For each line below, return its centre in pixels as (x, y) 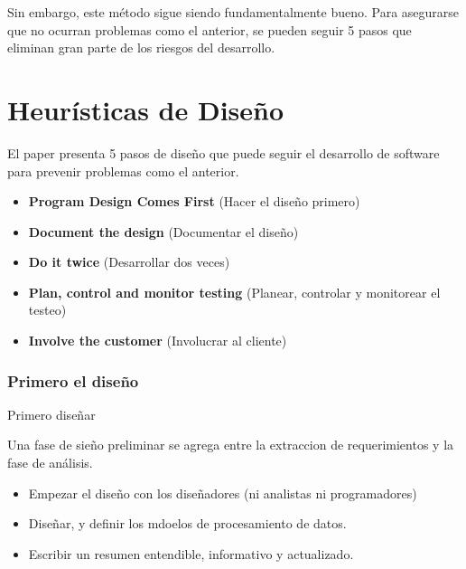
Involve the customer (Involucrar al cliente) (158, 341)
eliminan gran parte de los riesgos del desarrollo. (141, 47)
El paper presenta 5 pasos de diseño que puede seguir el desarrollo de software (224, 152)
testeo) (47, 310)
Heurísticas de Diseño (146, 109)
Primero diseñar (51, 414)
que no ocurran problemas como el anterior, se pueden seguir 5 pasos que (210, 29)
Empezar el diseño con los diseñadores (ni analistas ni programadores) (223, 493)
